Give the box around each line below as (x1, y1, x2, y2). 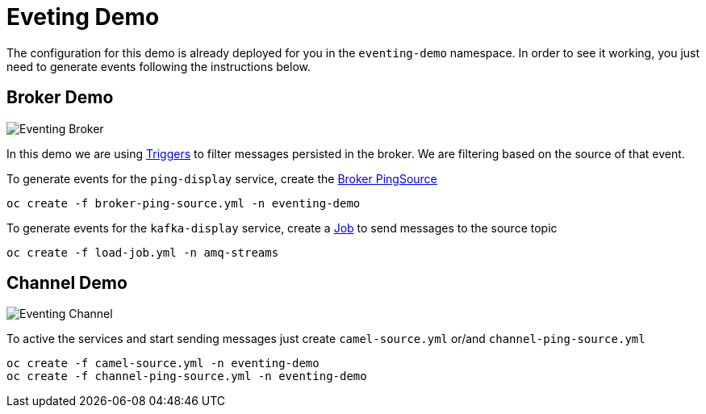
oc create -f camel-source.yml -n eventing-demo (6, 357, 320, 370)
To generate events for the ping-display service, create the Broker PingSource (6, 171, 437, 186)
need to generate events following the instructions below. (6, 59, 311, 73)
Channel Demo (6, 273, 127, 294)
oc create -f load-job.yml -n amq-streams (6, 245, 279, 259)
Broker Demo (6, 87, 114, 108)
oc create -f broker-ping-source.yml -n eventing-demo (6, 196, 361, 210)
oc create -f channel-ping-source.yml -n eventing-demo (6, 370, 367, 383)
